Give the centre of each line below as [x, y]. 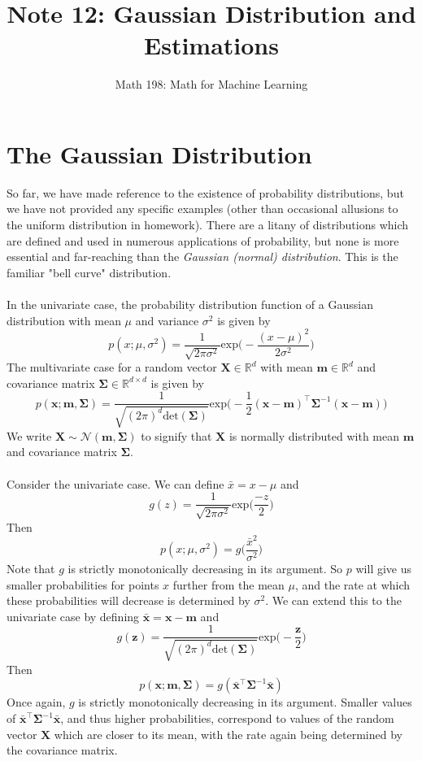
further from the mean [228, 584]
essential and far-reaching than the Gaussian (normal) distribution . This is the [202, 257]
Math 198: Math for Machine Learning [211, 84]
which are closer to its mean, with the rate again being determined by [228, 734]
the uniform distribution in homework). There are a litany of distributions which [208, 225]
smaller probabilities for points [83, 584]
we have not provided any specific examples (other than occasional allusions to [202, 209]
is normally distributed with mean [314, 435]
